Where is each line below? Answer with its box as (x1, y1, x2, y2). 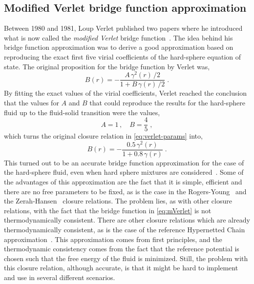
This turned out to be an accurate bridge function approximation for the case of (4, 157, 244, 167)
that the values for (4, 97, 59, 107)
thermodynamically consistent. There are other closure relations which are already (4, 215, 250, 225)
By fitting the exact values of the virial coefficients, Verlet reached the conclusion (4, 88, 247, 98)
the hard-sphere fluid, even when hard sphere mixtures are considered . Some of (4, 167, 244, 177)
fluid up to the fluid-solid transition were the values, (4, 107, 160, 117)
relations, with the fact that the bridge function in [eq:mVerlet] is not (4, 205, 212, 215)
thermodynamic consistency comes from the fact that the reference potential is (4, 243, 239, 254)
